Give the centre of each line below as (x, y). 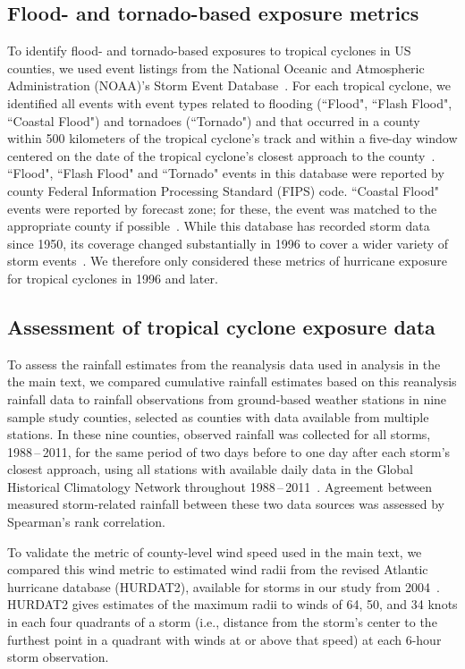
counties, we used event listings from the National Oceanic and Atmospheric (216, 68)
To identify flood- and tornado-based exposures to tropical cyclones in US (209, 51)
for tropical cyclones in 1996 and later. (113, 278)
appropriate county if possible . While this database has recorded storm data (219, 226)
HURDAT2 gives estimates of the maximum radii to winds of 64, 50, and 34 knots (232, 604)
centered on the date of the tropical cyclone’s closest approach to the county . (221, 155)
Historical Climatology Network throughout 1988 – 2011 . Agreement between (220, 486)
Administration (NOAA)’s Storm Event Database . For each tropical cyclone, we (229, 85)
